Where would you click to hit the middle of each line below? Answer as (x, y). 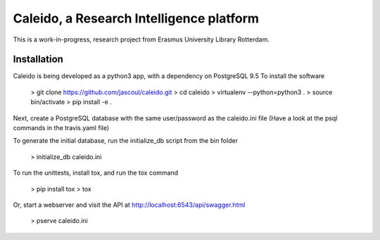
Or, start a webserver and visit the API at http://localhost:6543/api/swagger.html (129, 205)
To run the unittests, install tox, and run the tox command (96, 173)
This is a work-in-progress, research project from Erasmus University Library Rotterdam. (141, 39)
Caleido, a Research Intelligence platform (136, 18)
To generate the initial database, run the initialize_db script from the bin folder (126, 141)
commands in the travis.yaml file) (61, 128)
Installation (38, 59)
